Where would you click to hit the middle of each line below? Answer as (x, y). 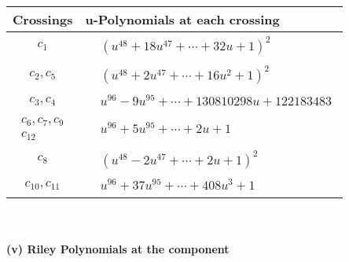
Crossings (43, 19)
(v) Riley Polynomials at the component (118, 248)
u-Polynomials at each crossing (182, 19)
